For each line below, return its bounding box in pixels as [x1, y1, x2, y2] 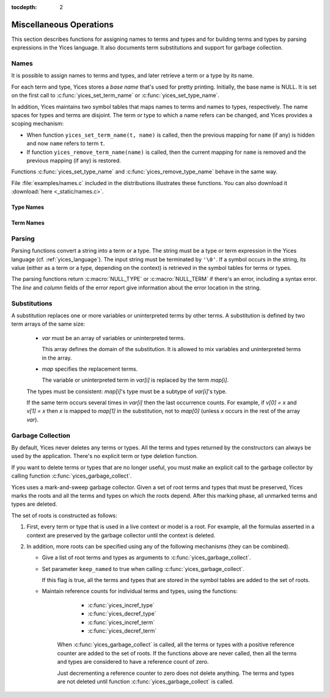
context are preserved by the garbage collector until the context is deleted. [26, 531, 216, 539]
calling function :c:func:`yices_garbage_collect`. [11, 472, 132, 479]
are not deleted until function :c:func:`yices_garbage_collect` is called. [57, 678, 234, 685]
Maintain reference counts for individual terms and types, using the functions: [42, 587, 238, 595]
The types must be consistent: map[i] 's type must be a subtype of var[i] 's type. [26, 388, 227, 395]
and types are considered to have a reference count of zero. [57, 658, 209, 666]
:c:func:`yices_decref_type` [87, 610, 156, 617]
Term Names [11, 219, 45, 227]
